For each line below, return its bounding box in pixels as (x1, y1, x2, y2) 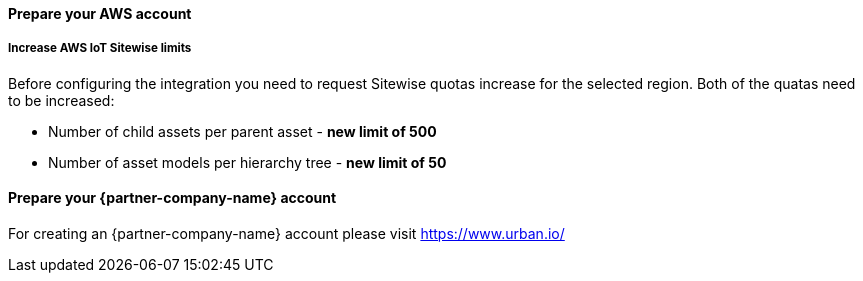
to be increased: (8, 91, 115, 109)
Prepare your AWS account (8, 5, 192, 22)
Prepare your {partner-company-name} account (8, 189, 337, 207)
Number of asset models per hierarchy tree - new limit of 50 (48, 153, 447, 171)
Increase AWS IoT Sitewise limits (8, 41, 192, 56)
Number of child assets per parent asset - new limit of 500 (48, 122, 437, 140)
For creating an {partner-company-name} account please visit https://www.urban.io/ (8, 225, 565, 242)
